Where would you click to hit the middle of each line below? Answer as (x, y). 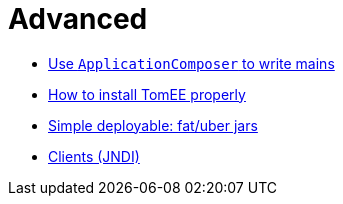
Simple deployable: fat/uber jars (153, 125)
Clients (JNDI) (94, 156)
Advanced (78, 19)
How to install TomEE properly (147, 94)
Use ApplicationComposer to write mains (191, 63)
